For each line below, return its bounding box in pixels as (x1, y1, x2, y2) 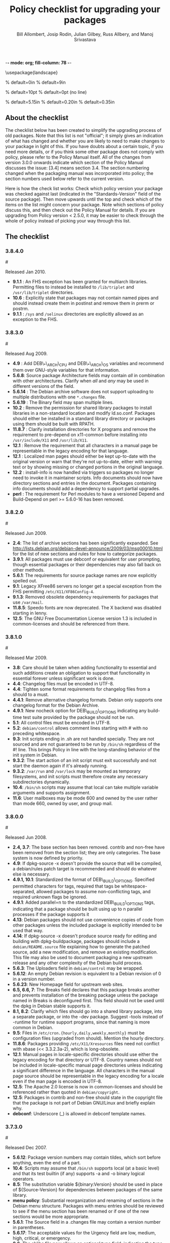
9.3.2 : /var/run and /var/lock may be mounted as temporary (12, 768, 141, 774)
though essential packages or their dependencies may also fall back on (12, 561, 161, 567)
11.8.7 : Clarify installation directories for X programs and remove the (12, 426, 156, 432)
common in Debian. (12, 1024, 54, 1030)
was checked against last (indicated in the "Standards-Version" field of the (5, 191, 161, 197)
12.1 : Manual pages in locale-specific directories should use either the (12, 1051, 158, 1057)
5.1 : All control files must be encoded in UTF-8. (12, 719, 111, 725)
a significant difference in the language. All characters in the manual (12, 1067, 155, 1073)
